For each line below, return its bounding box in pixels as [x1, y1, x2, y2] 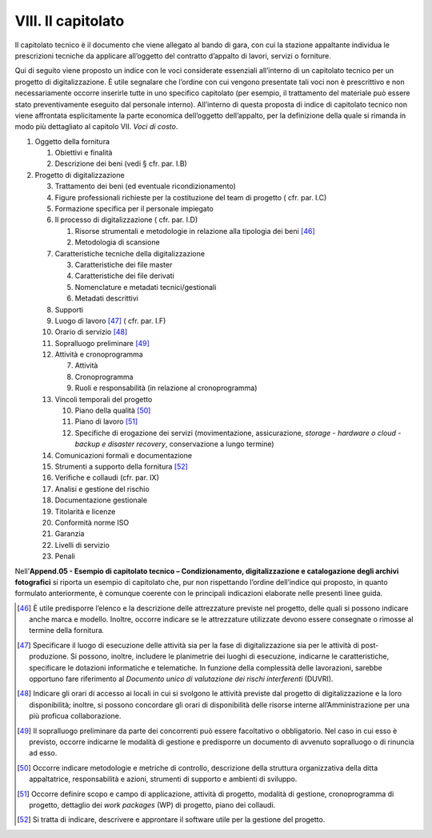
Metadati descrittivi [74, 293, 139, 304]
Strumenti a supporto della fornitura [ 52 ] [54, 461, 188, 471]
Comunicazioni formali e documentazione [54, 450, 192, 460]
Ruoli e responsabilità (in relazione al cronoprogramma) [74, 383, 258, 393]
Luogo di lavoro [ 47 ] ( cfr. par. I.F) [54, 316, 166, 325]
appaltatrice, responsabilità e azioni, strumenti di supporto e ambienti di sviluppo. [29, 774, 298, 784]
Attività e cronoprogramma [54, 349, 143, 360]
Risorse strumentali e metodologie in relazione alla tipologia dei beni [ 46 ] [74, 226, 315, 236]
